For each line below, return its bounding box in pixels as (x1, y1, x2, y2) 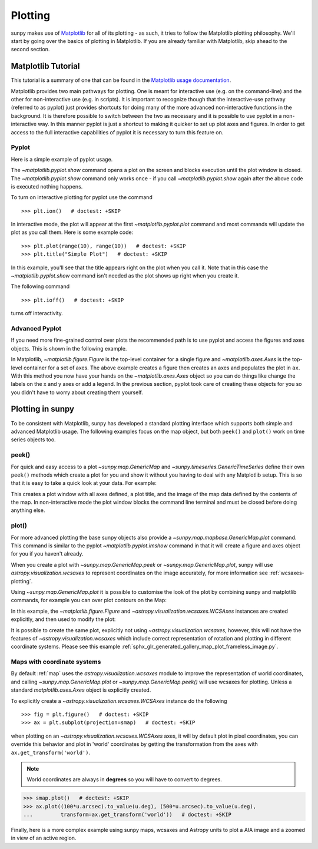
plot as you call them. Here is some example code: (11, 229, 134, 236)
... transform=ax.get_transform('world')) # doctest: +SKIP (23, 811, 232, 818)
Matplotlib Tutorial (11, 61, 80, 71)
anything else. (11, 507, 45, 514)
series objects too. (11, 436, 56, 443)
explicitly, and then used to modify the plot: (11, 616, 116, 623)
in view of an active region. (11, 834, 77, 842)
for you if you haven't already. (11, 550, 84, 557)
